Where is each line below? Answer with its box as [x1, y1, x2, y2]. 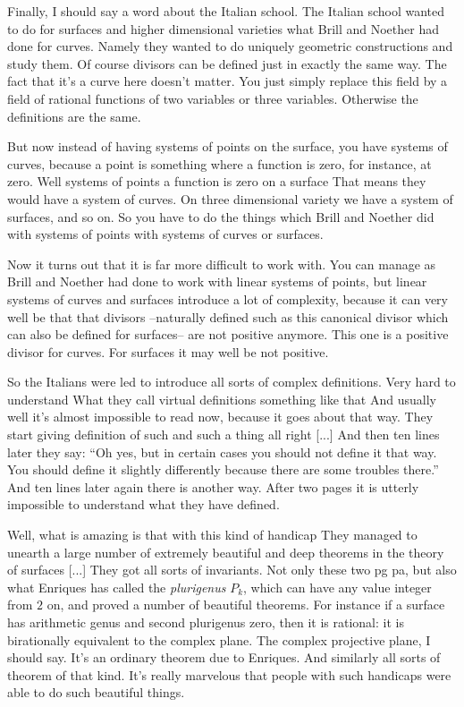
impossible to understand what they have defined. [7, 495, 280, 514]
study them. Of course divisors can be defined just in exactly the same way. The [7, 54, 447, 72]
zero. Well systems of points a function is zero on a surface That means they [7, 172, 426, 191]
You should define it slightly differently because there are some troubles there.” [7, 460, 439, 479]
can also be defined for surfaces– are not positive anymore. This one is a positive [7, 325, 449, 344]
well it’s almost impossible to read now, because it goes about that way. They [7, 407, 434, 426]
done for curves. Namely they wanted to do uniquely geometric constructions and [7, 37, 453, 55]
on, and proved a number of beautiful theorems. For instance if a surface [46, 595, 445, 614]
